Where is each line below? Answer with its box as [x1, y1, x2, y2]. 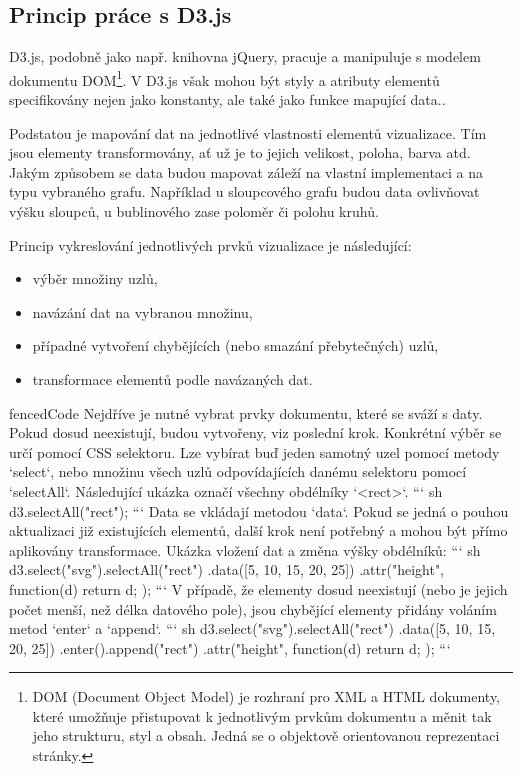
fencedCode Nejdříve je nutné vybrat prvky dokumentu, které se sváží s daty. [9, 402, 483, 423]
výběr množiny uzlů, [32, 268, 158, 289]
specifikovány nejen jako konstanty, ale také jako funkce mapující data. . [9, 89, 446, 110]
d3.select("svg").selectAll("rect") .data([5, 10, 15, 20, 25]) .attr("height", [9, 559, 445, 580]
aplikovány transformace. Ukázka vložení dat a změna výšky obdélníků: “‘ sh [9, 539, 481, 560]
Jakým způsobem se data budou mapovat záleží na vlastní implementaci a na [9, 161, 484, 182]
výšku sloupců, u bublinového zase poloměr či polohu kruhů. [9, 201, 379, 222]
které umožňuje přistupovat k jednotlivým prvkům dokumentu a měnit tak [32, 705, 492, 726]
